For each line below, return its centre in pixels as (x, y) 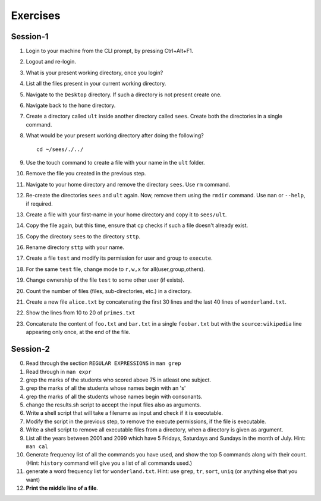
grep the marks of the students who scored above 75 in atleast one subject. (118, 380)
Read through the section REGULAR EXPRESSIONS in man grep (103, 363)
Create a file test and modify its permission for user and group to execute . (119, 258)
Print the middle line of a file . (62, 488)
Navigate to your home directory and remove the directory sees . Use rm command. (128, 184)
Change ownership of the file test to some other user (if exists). (105, 280)
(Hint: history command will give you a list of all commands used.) (109, 463)
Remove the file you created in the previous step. (86, 174)
